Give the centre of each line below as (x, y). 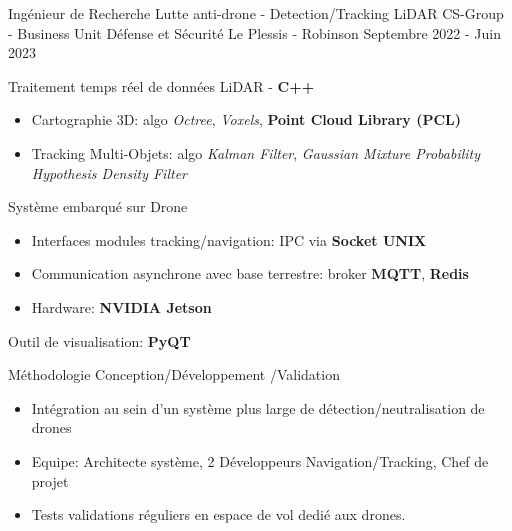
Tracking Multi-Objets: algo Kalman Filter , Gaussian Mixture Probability (256, 152)
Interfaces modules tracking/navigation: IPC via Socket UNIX (229, 239)
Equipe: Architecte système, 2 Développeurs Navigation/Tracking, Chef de (260, 460)
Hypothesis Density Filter (109, 172)
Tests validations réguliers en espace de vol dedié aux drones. (218, 514)
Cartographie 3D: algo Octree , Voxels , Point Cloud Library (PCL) (246, 119)
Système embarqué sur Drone (98, 206)
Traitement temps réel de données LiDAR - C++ (161, 85)
